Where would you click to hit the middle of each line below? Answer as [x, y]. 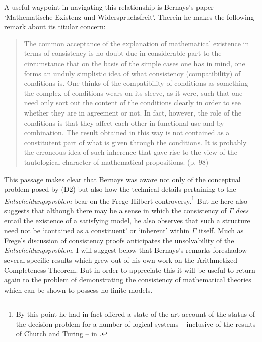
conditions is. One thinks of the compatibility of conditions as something [136, 83]
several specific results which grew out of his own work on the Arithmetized [121, 260]
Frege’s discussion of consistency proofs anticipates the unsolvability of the [119, 240]
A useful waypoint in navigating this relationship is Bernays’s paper [109, 7]
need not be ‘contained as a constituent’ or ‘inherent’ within [97, 230]
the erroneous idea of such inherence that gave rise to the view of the [130, 152]
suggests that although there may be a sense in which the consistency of [115, 210]
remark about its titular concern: [55, 26]
